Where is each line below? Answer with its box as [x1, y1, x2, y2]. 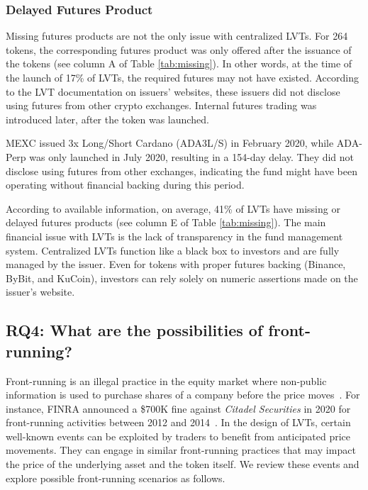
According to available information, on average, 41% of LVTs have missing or [6, 201, 340, 216]
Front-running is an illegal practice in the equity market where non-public [6, 373, 327, 388]
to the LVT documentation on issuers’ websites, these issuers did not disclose [6, 84, 340, 99]
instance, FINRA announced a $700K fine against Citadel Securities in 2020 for [6, 401, 351, 416]
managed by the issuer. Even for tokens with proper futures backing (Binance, [6, 257, 346, 272]
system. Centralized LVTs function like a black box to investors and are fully [6, 243, 340, 257]
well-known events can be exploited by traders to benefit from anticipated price [6, 428, 351, 443]
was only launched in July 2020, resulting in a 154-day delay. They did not [29, 149, 355, 164]
